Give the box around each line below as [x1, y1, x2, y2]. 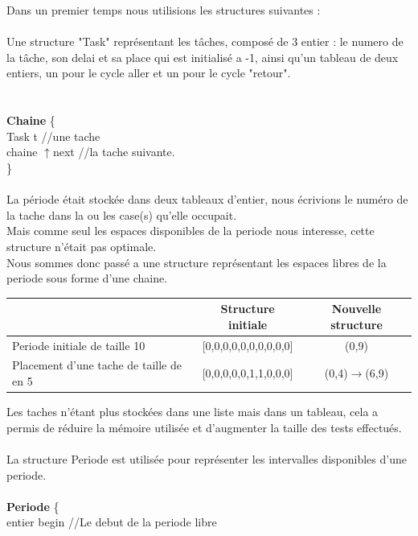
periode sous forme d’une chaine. [6, 270, 168, 287]
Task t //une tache [6, 127, 100, 144]
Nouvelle [331, 300, 382, 317]
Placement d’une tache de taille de [12, 357, 182, 373]
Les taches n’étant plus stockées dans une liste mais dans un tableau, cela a [6, 403, 379, 420]
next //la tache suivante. [52, 143, 175, 160]
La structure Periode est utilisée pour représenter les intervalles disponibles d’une [6, 450, 407, 467]
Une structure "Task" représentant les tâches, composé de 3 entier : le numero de [6, 33, 404, 50]
